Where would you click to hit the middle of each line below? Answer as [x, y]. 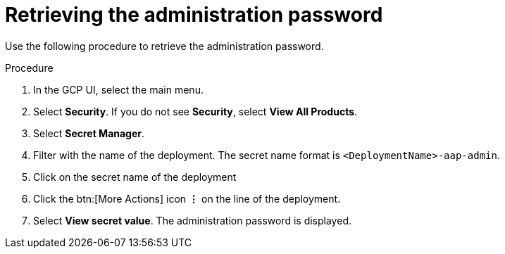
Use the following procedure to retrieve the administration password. [164, 46]
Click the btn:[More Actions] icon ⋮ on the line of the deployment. [187, 198]
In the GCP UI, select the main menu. [118, 89]
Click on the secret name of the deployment [135, 177]
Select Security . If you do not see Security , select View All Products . [195, 111]
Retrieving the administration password [194, 15]
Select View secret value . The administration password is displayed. [192, 220]
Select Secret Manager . [89, 133]
